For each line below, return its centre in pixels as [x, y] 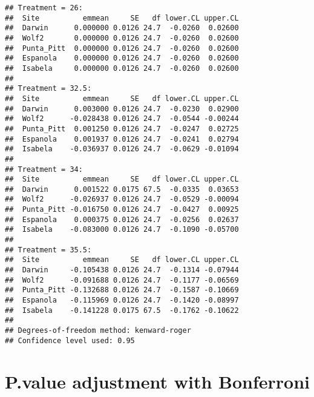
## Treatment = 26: [44, 8]
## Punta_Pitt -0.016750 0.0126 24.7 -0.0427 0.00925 [122, 210]
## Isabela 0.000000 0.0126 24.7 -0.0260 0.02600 [122, 68]
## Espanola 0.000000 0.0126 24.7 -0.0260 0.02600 [122, 58]
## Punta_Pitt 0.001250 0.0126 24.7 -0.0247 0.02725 [122, 129]
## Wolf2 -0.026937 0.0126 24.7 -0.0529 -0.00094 [122, 199]
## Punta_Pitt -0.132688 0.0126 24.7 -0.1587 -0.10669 [122, 290]
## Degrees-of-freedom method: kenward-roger [98, 330]
